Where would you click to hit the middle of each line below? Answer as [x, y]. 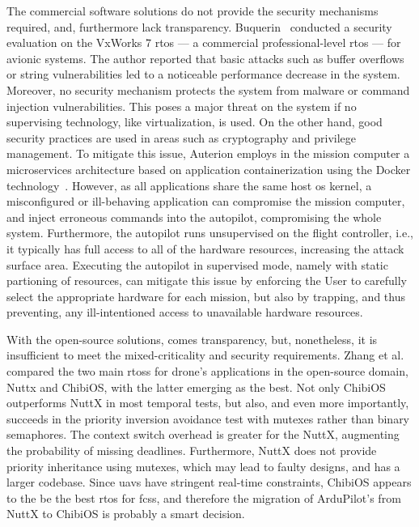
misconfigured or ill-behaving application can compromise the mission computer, [206, 201]
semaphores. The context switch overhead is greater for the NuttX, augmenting [203, 434]
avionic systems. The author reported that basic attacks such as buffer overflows [205, 58]
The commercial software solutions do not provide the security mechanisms [193, 11]
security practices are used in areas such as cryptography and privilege [181, 137]
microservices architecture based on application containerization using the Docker [209, 169]
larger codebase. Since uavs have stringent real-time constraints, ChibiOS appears [209, 482]
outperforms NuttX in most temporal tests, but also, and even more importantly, [208, 403]
